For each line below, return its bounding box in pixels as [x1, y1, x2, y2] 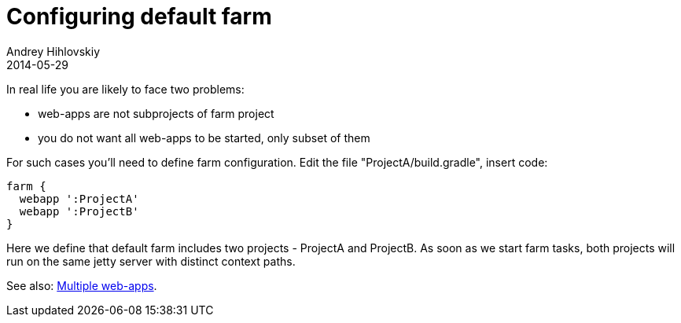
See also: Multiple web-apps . [6, 278, 157, 292]
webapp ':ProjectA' [19, 192, 139, 205]
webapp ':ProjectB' [19, 204, 139, 218]
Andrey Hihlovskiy [6, 44, 101, 58]
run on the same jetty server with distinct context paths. [6, 254, 296, 268]
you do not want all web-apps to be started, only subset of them [38, 130, 370, 145]
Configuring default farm [6, 3, 272, 30]
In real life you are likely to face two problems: [6, 82, 245, 96]
